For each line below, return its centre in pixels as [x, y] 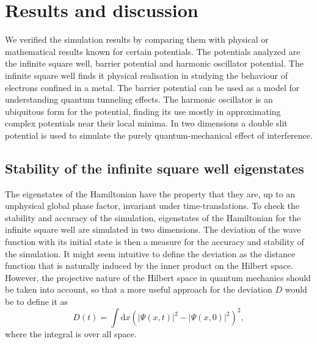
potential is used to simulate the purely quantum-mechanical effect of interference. [159, 135]
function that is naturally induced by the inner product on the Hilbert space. [149, 265]
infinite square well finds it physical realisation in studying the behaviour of [146, 75]
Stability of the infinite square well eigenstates [155, 168]
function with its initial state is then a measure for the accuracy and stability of [155, 242]
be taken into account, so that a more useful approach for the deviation [139, 289]
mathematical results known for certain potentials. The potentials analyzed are [153, 51]
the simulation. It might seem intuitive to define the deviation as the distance [150, 253]
